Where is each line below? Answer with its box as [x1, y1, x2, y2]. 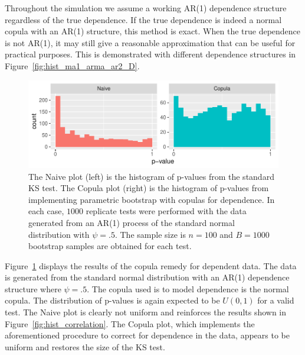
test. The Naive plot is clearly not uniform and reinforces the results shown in [5, 306, 287, 318]
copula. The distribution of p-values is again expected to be [5, 294, 220, 306]
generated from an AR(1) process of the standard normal [28, 216, 235, 228]
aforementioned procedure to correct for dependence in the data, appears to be [5, 329, 290, 341]
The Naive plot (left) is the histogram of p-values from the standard [28, 170, 274, 182]
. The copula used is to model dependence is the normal [87, 282, 289, 295]
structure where [5, 282, 61, 295]
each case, [28, 205, 64, 217]
